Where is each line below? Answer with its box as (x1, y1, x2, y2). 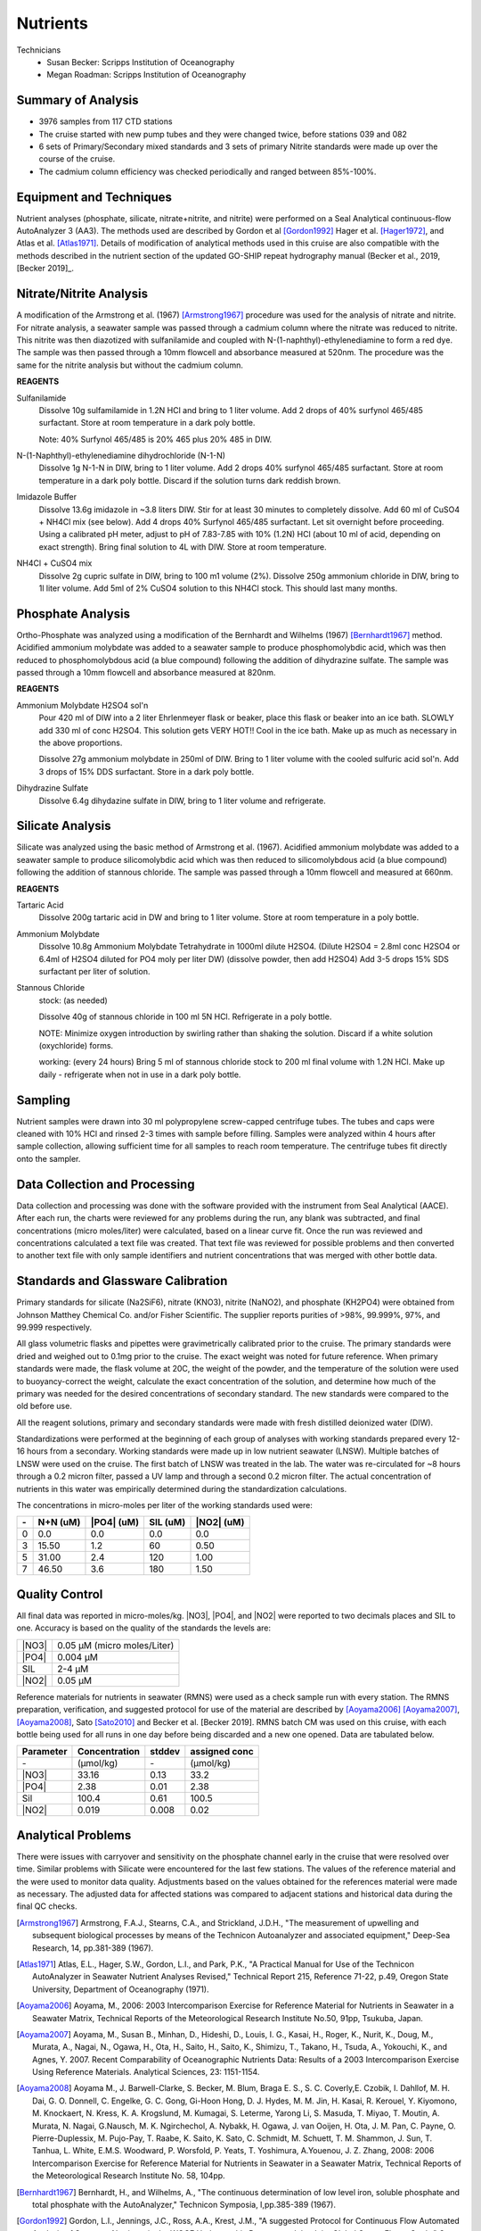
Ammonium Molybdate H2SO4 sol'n (16, 700, 149, 710)
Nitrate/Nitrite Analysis (16, 286, 149, 302)
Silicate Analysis (16, 818, 111, 834)
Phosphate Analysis (16, 606, 131, 621)
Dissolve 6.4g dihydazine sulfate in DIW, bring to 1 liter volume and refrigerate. (38, 795, 327, 806)
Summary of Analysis (16, 93, 139, 108)
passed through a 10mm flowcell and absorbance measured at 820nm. (16, 668, 276, 678)
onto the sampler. (16, 1153, 81, 1164)
